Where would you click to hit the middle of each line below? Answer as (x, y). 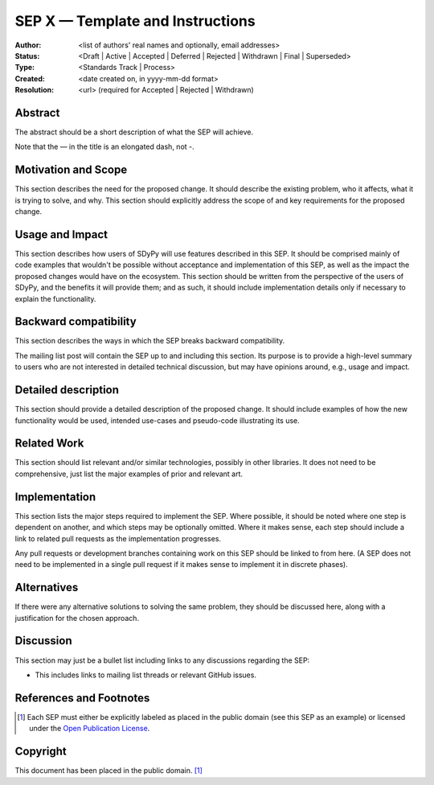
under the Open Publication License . (90, 729)
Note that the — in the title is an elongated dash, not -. (104, 147)
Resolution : (35, 90)
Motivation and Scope (71, 170)
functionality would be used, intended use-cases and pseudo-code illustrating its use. (158, 420)
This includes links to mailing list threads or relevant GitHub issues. (146, 675)
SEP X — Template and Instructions (135, 21)
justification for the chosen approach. (77, 618)
